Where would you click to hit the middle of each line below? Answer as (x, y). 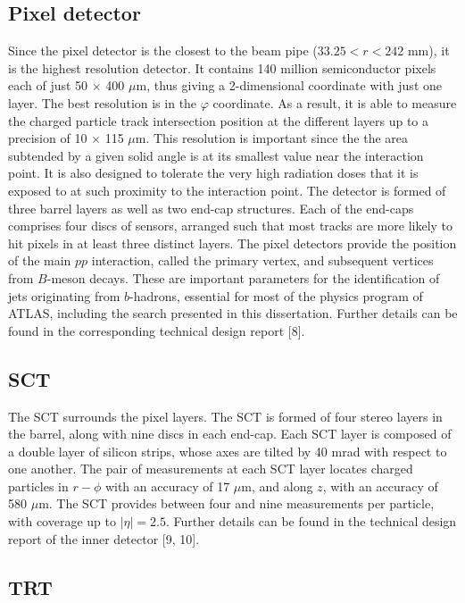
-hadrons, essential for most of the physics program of (276, 295)
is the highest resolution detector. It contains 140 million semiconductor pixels (222, 67)
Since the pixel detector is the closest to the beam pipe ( (163, 50)
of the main (40, 260)
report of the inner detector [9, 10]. (104, 538)
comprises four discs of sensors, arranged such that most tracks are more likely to (231, 226)
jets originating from (64, 295)
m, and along (277, 486)
